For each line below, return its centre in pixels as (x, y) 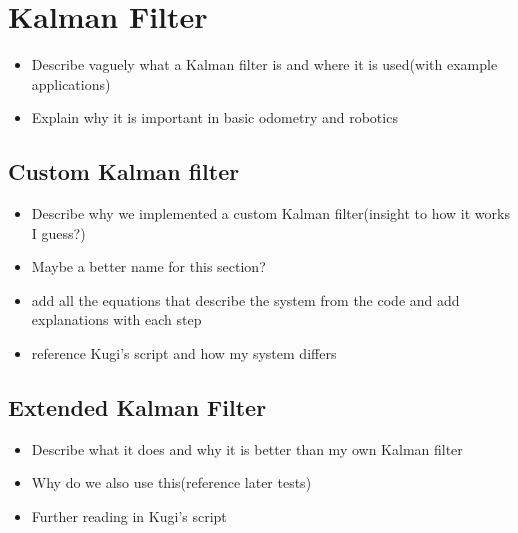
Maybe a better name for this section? (148, 266)
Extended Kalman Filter (137, 407)
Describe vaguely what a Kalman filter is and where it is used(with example (264, 64)
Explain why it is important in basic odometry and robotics (214, 117)
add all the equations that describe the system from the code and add (245, 299)
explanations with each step (116, 319)
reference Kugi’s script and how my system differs (184, 353)
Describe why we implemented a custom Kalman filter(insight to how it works (270, 213)
